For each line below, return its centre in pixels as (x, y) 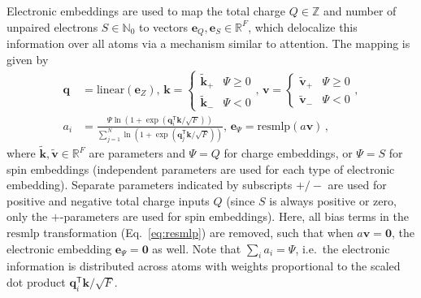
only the (27, 216)
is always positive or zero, (333, 200)
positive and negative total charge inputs (108, 200)
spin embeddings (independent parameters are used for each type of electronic (201, 168)
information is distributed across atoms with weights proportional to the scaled (204, 266)
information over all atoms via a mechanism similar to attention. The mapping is (208, 43)
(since (241, 200)
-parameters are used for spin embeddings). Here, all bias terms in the (234, 216)
